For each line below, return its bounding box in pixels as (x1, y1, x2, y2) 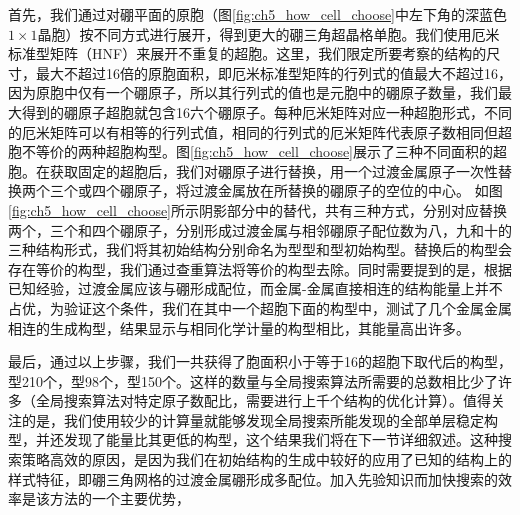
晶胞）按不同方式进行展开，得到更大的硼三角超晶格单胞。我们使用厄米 (37, 23, 500, 44)
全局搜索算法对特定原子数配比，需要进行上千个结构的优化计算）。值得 (35, 390, 491, 411)
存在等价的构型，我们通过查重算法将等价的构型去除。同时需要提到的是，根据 (8, 258, 512, 279)
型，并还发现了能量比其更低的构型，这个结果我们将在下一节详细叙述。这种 (8, 429, 498, 450)
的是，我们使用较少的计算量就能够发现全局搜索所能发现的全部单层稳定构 (21, 409, 498, 430)
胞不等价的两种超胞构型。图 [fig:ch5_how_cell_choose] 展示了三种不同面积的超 (8, 141, 508, 162)
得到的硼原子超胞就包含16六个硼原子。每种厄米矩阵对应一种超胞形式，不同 (21, 101, 512, 122)
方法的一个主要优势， (49, 488, 190, 509)
